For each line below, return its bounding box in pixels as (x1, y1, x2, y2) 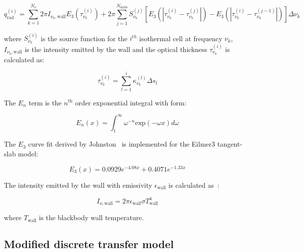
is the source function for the (41, 33, 127, 43)
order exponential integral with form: (75, 97, 187, 107)
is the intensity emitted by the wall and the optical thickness (25, 44, 207, 54)
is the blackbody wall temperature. (39, 212, 144, 223)
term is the (28, 97, 62, 107)
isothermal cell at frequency (139, 33, 223, 43)
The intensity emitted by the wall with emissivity (4, 179, 152, 190)
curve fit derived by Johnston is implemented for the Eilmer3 (28, 139, 215, 149)
